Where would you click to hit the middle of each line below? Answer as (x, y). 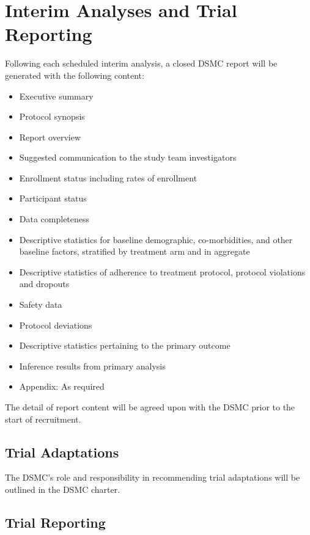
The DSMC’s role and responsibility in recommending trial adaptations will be (153, 477)
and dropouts (44, 284)
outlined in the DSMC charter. (63, 489)
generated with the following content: (75, 75)
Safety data (41, 304)
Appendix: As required (62, 386)
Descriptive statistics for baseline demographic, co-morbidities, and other (156, 239)
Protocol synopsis (52, 116)
